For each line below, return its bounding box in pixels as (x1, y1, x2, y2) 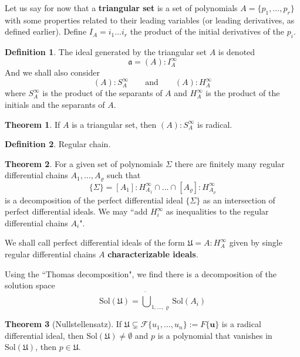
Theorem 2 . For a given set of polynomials (5, 157, 163, 169)
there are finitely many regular (174, 157, 285, 169)
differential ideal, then (5, 329, 84, 341)
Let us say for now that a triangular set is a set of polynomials (5, 2, 238, 13)
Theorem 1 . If (5, 118, 60, 130)
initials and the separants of (5, 98, 105, 110)
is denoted (218, 46, 255, 58)
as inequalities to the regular (166, 205, 269, 217)
